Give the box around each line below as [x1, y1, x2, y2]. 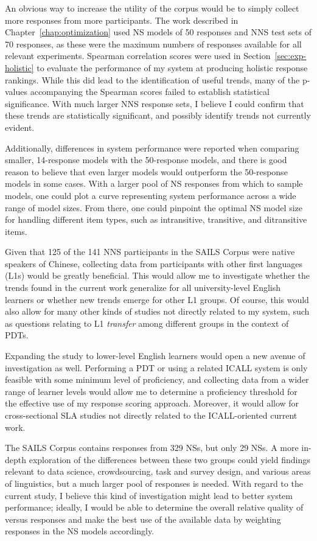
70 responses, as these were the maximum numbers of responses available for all [5, 37, 302, 50]
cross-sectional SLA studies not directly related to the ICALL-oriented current [5, 409, 298, 421]
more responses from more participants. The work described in [5, 13, 239, 26]
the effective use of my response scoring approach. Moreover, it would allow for [5, 397, 299, 410]
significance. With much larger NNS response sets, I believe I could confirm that [5, 97, 304, 110]
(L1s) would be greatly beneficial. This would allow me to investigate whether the [5, 269, 310, 282]
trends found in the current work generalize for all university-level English [5, 281, 281, 294]
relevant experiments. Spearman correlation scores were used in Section [5, 49, 271, 62]
